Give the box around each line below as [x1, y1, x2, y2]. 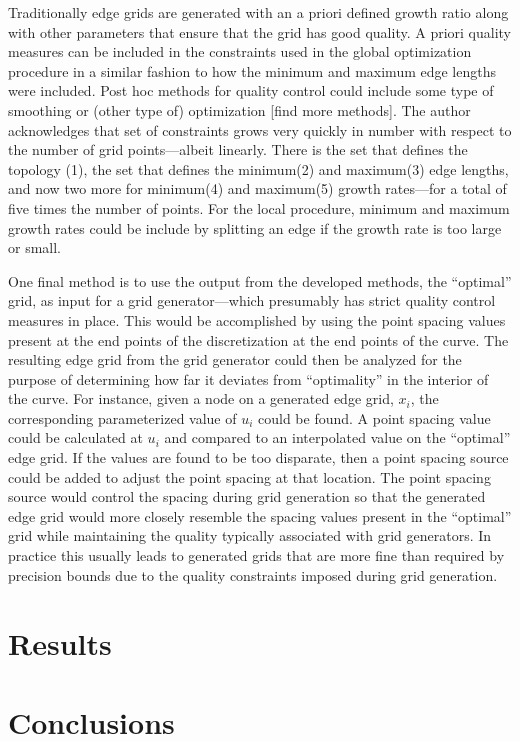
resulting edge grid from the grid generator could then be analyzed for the [8, 349, 462, 370]
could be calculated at [8, 427, 143, 448]
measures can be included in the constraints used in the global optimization [8, 41, 472, 62]
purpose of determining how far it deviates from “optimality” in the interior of [8, 368, 489, 389]
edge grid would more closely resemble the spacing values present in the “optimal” [8, 505, 512, 526]
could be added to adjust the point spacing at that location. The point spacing [8, 466, 491, 487]
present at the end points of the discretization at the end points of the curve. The [8, 329, 509, 350]
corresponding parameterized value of [8, 407, 237, 428]
